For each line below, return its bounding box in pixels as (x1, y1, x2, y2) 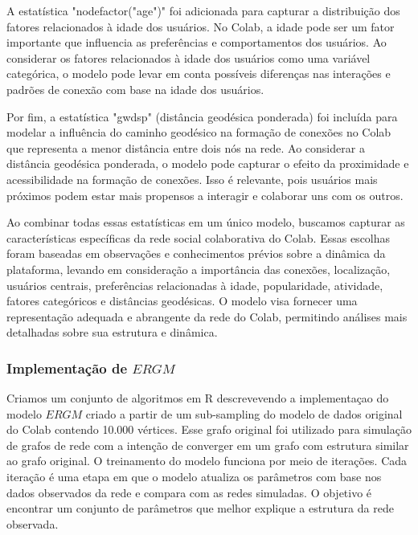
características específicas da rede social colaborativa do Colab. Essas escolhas (6, 229, 391, 246)
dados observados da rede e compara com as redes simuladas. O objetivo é (6, 484, 372, 500)
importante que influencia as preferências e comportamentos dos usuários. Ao (6, 34, 387, 51)
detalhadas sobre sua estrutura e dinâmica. (6, 324, 218, 341)
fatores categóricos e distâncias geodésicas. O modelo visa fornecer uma (6, 292, 358, 309)
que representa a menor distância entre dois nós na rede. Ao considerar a (6, 139, 365, 156)
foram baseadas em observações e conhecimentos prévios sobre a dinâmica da (6, 245, 386, 262)
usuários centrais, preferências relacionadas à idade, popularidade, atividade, (6, 276, 383, 293)
